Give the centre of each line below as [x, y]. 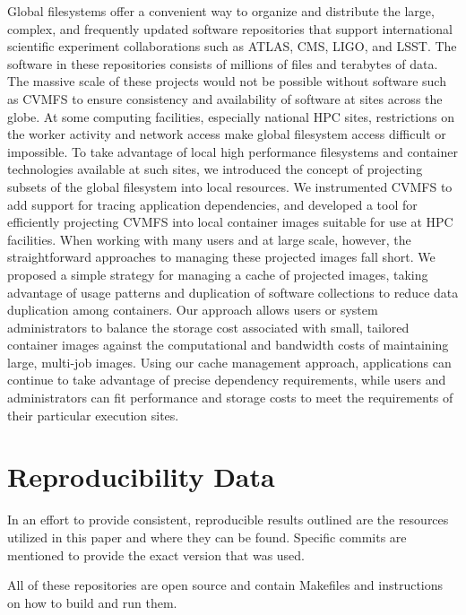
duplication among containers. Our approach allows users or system [193, 310]
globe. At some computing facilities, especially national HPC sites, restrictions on [231, 116]
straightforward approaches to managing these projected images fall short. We [221, 257]
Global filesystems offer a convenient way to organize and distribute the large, [221, 11]
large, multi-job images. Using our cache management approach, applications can [229, 362]
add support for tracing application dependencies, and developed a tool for [212, 204]
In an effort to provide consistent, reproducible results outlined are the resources [228, 520]
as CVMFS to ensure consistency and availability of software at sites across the [225, 98]
